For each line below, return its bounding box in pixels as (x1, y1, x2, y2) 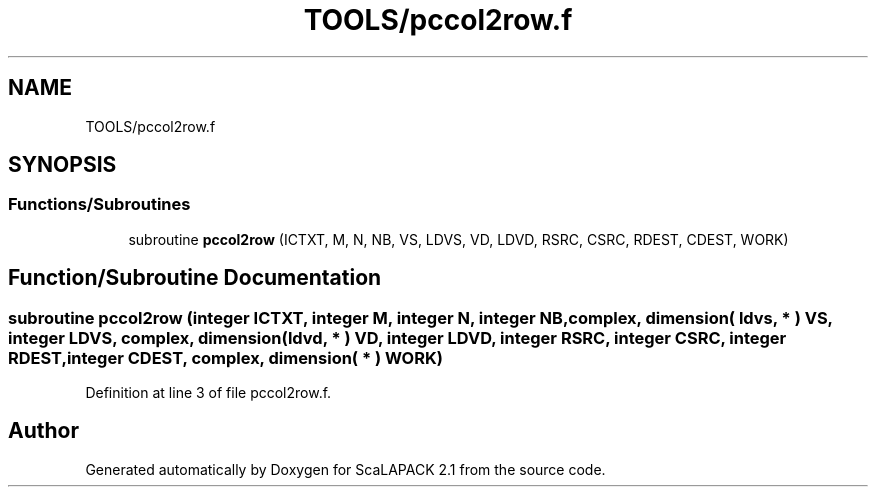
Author (8, 418, 79, 444)
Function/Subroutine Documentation (8, 265, 382, 291)
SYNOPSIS (8, 152, 117, 178)
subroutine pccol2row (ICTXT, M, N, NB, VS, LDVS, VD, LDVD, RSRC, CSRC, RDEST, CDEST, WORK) (128, 230, 789, 248)
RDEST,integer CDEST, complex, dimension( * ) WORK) (8, 347, 443, 368)
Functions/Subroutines (8, 194, 191, 215)
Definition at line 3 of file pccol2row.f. (85, 384, 332, 402)
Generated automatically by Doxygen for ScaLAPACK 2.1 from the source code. (85, 460, 606, 478)
